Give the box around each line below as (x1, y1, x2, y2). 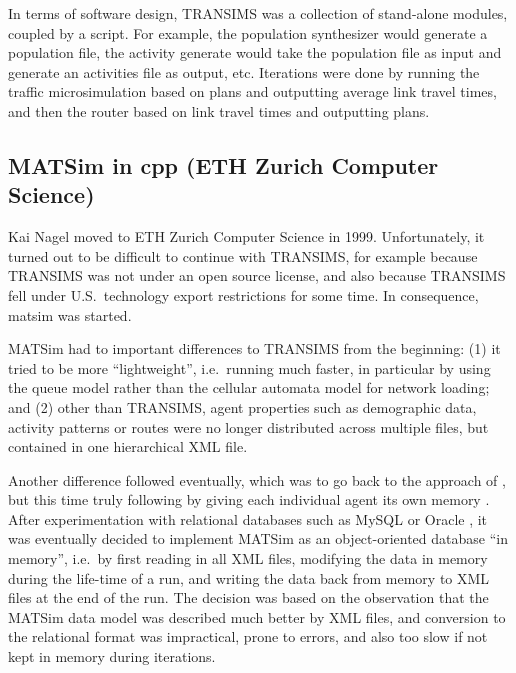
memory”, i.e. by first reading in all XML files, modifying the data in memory (8, 548, 488, 569)
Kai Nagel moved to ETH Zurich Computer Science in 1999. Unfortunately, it (8, 226, 485, 247)
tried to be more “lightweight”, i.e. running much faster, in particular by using (8, 357, 491, 378)
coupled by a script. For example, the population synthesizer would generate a (8, 22, 488, 43)
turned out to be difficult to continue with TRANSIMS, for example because (8, 245, 478, 266)
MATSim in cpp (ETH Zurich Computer (8, 149, 439, 180)
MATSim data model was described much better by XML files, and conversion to (8, 606, 506, 627)
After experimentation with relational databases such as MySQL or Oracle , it (8, 508, 488, 529)
